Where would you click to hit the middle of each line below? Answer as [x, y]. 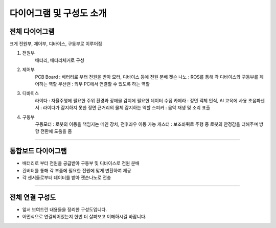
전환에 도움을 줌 [56, 131]
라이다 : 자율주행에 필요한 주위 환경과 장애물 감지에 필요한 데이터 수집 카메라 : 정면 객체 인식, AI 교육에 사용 [141, 100]
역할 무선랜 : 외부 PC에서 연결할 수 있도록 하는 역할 [99, 84]
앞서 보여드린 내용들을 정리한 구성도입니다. [65, 209]
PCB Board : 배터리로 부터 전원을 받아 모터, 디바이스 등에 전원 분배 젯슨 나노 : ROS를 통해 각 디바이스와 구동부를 [147, 77]
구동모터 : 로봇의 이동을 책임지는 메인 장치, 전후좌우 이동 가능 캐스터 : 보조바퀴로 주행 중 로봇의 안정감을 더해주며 [146, 124]
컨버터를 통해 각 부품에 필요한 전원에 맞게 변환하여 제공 [77, 170]
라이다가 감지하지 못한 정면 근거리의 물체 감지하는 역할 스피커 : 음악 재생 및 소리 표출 [126, 108]
